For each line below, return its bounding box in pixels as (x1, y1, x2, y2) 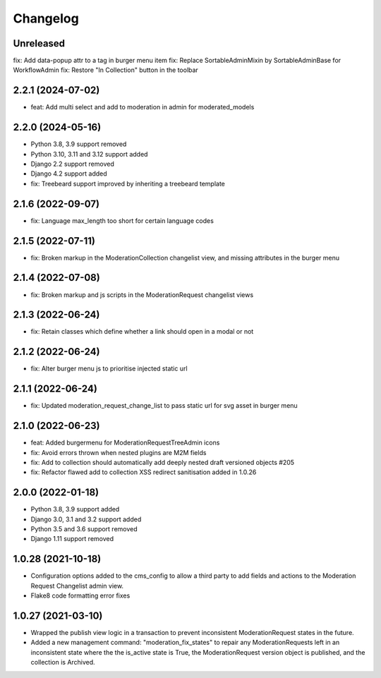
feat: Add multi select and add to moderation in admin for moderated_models (30, 103, 255, 111)
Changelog (13, 11, 79, 26)
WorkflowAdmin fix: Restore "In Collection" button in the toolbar (13, 66, 199, 74)
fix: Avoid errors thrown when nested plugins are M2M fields (30, 448, 207, 456)
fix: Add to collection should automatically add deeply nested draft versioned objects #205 (30, 458, 295, 466)
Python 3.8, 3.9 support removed (30, 140, 127, 148)
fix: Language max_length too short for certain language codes (30, 216, 214, 225)
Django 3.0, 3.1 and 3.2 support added (30, 515, 142, 523)
